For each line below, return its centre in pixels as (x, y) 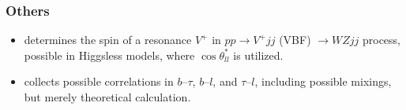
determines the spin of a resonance (108, 40)
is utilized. (258, 55)
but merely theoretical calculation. (107, 97)
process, (382, 40)
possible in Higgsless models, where (109, 55)
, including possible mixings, (323, 81)
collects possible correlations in (99, 81)
